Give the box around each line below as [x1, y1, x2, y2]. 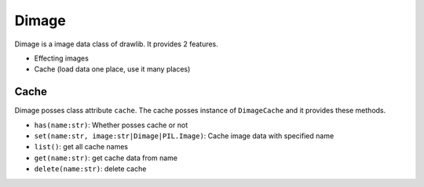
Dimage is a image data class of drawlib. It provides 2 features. [14, 39, 219, 49]
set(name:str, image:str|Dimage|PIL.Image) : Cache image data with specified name [34, 131, 334, 141]
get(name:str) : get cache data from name [34, 153, 178, 163]
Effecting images [34, 53, 90, 63]
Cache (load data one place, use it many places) [34, 64, 191, 74]
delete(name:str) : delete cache [34, 164, 147, 174]
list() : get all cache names [34, 142, 129, 152]
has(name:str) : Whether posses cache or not [34, 120, 188, 130]
